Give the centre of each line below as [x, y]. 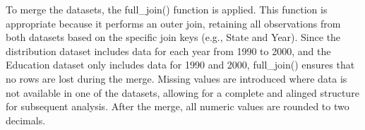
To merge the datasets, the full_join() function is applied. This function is [167, 9]
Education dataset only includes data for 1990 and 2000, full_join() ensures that [180, 65]
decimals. [26, 120]
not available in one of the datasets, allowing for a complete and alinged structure [182, 92]
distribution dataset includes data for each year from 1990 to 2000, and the [168, 51]
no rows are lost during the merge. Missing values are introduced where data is [176, 78]
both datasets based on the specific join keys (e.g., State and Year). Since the [173, 37]
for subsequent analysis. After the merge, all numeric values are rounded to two [178, 106]
